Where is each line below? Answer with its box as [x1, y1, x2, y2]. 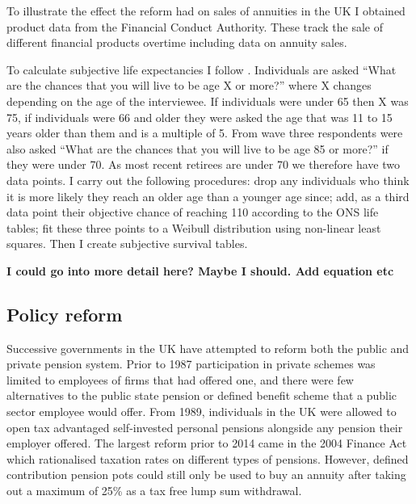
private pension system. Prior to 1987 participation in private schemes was [6, 355, 376, 372]
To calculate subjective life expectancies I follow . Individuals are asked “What [6, 61, 397, 78]
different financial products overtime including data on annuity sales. [6, 34, 347, 51]
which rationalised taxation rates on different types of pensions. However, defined [6, 450, 409, 467]
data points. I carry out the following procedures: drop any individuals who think [6, 171, 410, 188]
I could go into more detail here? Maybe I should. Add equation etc [6, 262, 394, 279]
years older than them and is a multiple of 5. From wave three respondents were [6, 124, 403, 141]
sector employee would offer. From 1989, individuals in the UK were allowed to [6, 403, 397, 420]
